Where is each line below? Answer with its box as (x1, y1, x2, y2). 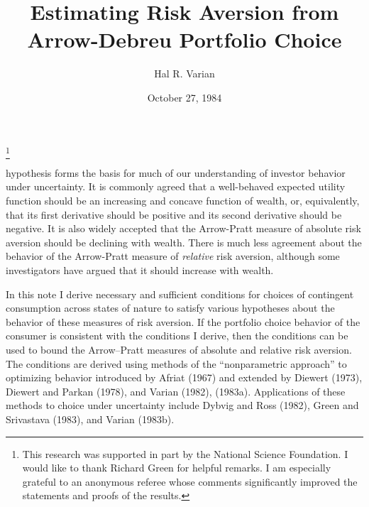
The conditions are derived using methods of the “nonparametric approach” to (6, 356, 347, 371)
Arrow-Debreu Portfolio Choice (27, 25, 342, 54)
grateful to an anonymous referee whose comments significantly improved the (22, 474, 358, 489)
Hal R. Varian (154, 66, 215, 81)
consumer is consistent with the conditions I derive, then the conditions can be (6, 328, 348, 343)
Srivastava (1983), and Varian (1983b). (6, 411, 175, 426)
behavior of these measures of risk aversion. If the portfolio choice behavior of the (6, 314, 360, 329)
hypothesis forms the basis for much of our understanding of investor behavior (6, 165, 346, 180)
